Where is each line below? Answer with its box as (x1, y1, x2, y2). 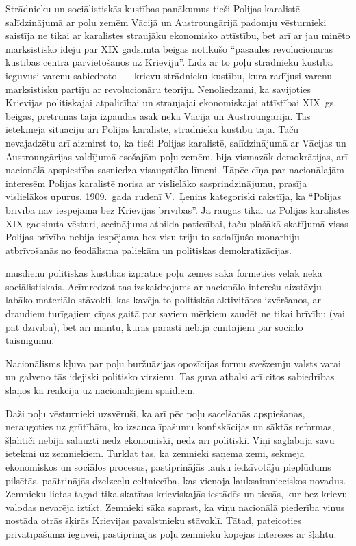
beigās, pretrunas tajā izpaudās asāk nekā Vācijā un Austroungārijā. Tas (5, 108, 311, 123)
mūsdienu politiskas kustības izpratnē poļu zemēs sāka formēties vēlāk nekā (5, 266, 322, 280)
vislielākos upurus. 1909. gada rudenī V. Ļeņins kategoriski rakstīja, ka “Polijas (5, 189, 342, 203)
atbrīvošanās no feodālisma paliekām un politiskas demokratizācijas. (5, 243, 292, 257)
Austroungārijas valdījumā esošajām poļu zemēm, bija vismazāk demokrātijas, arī (5, 149, 348, 163)
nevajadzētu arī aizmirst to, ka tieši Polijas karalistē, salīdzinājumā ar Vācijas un (5, 135, 346, 149)
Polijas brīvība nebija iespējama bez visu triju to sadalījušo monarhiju (5, 229, 300, 244)
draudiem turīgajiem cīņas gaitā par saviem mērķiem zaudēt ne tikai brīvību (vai (5, 306, 345, 321)
